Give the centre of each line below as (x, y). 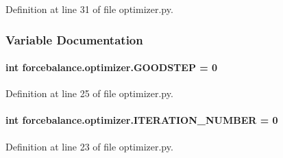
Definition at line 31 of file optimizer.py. (89, 9)
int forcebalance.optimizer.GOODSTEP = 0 (112, 67)
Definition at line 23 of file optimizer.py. (89, 146)
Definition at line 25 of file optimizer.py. (89, 93)
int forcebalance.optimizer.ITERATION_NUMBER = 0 (142, 120)
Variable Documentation (74, 39)
